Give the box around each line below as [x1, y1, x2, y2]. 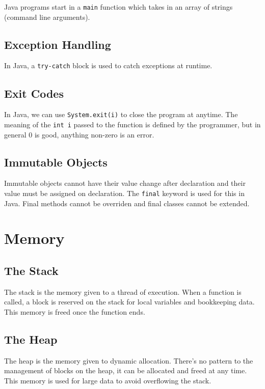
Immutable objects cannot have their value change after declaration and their [4, 178, 246, 188]
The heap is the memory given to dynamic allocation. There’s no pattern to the [4, 355, 253, 366]
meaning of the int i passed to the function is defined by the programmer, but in [4, 119, 261, 129]
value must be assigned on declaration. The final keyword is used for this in [4, 188, 245, 199]
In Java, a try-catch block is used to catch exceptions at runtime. [4, 60, 213, 71]
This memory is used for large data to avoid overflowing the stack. [4, 375, 211, 386]
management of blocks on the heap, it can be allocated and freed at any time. [4, 365, 247, 376]
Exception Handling [4, 36, 111, 52]
